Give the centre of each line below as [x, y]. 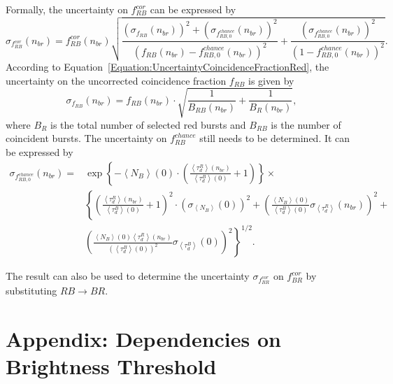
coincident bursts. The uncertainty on [86, 138]
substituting [31, 291]
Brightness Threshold [111, 366]
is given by [271, 80]
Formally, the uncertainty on [67, 9]
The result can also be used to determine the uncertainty [128, 276]
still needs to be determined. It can [275, 138]
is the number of [306, 124]
